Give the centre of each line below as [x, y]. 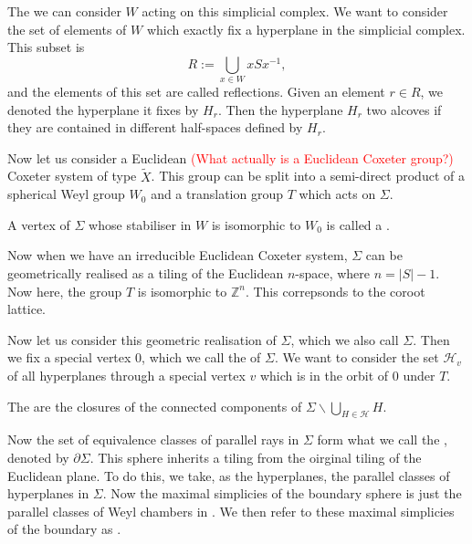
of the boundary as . [64, 529]
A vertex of [39, 224]
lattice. [26, 309]
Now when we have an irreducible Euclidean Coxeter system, [178, 255]
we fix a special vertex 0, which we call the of [134, 357]
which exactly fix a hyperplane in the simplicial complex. [306, 29]
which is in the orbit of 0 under [347, 376]
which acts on [337, 194]
